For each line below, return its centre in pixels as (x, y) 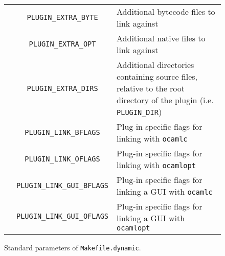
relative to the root (151, 88)
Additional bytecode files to (166, 11)
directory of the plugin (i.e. (165, 100)
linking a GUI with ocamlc (165, 191)
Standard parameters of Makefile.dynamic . (73, 247)
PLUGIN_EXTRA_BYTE (62, 17)
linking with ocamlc (152, 138)
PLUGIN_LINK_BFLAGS (62, 132)
